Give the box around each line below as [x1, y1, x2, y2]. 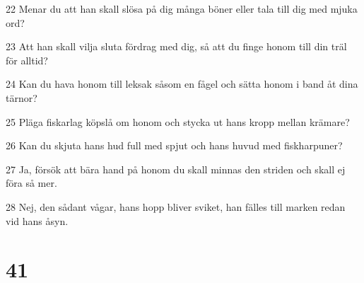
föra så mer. [6, 175, 57, 190]
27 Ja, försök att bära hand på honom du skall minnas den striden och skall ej [6, 161, 346, 176]
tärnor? [6, 90, 37, 105]
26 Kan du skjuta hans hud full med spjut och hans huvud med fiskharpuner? [6, 138, 343, 153]
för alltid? [6, 52, 48, 67]
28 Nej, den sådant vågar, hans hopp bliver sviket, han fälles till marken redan [6, 199, 346, 214]
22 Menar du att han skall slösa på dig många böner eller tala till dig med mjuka [6, 1, 358, 16]
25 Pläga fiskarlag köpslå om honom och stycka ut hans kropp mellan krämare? [6, 114, 350, 129]
